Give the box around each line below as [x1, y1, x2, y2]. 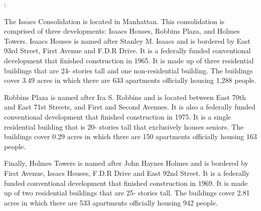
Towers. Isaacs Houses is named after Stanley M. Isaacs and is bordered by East [4, 35, 251, 46]
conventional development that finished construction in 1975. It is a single [4, 111, 231, 122]
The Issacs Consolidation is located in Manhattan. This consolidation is [4, 16, 224, 26]
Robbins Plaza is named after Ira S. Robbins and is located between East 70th [4, 91, 246, 102]
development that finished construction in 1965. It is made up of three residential [4, 55, 254, 65]
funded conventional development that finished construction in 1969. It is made [4, 177, 248, 188]
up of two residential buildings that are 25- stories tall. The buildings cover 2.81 [4, 187, 250, 198]
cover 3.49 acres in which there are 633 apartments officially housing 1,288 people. [4, 75, 256, 85]
